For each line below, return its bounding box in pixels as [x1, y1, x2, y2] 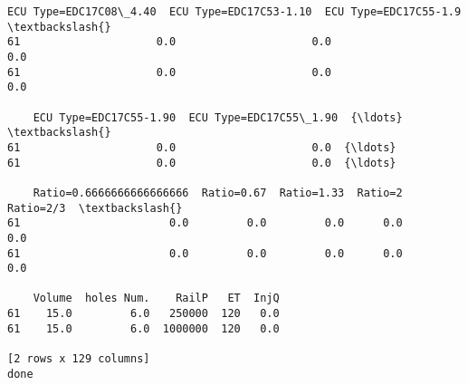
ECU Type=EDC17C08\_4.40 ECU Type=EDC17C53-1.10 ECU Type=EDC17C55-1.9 [7, 5, 462, 18]
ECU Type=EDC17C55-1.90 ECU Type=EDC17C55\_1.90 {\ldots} [33, 111, 403, 124]
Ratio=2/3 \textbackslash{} [7, 201, 183, 215]
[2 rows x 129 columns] [7, 352, 150, 366]
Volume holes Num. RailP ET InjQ [33, 292, 280, 305]
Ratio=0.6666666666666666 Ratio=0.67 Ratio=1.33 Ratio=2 [33, 186, 403, 199]
